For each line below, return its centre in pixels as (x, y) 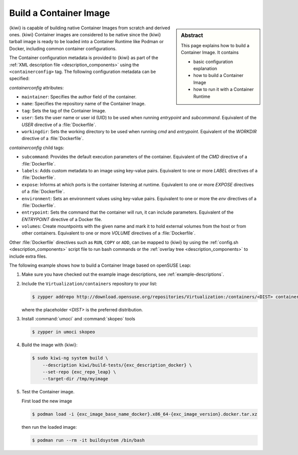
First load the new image (47, 401)
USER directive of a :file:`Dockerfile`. (59, 125)
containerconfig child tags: (37, 148)
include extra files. (28, 256)
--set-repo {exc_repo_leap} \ (79, 372)
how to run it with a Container (224, 89)
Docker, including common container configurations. (63, 48)
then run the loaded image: (49, 427)
